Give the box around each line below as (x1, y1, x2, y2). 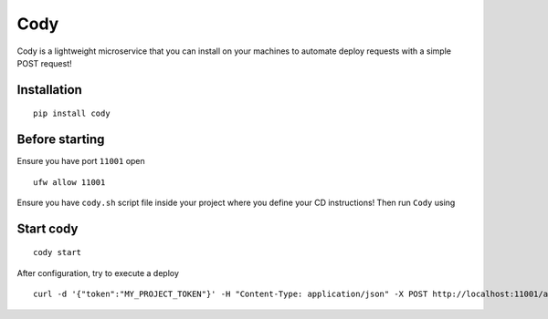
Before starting (16, 132, 105, 148)
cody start (33, 247, 82, 258)
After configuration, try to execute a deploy (16, 267, 180, 278)
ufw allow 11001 (33, 177, 106, 187)
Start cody (16, 221, 79, 236)
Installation (16, 82, 82, 98)
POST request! (16, 57, 72, 68)
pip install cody (33, 108, 111, 118)
